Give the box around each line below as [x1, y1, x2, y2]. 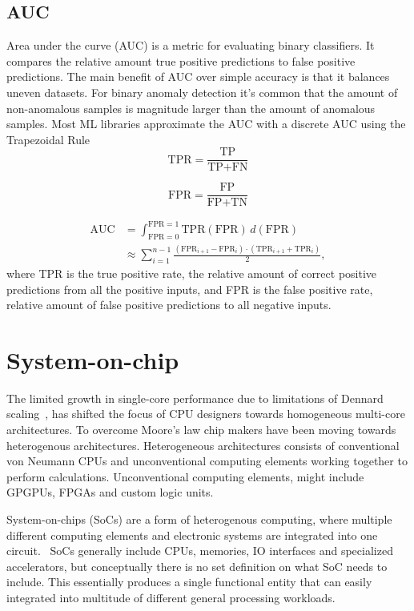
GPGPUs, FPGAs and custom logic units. [6, 484, 214, 500]
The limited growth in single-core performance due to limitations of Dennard [6, 389, 384, 406]
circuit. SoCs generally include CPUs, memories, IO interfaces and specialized [6, 542, 393, 559]
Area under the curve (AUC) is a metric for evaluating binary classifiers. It [6, 37, 375, 54]
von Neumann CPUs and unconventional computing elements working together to [6, 452, 408, 469]
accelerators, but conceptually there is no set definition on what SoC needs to [6, 557, 388, 574]
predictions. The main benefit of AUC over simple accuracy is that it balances [6, 68, 390, 85]
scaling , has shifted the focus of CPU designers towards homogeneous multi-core [6, 405, 405, 422]
